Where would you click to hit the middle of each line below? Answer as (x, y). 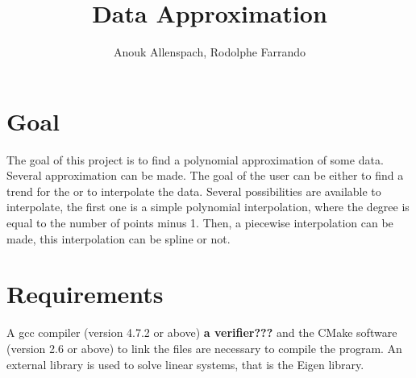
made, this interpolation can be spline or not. (119, 238)
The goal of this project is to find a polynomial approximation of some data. (195, 159)
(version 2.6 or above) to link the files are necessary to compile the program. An (204, 348)
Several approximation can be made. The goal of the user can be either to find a (205, 175)
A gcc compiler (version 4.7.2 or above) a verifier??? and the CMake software (202, 332)
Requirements (85, 294)
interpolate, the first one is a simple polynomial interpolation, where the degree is (208, 207)
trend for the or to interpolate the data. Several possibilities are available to (194, 191)
